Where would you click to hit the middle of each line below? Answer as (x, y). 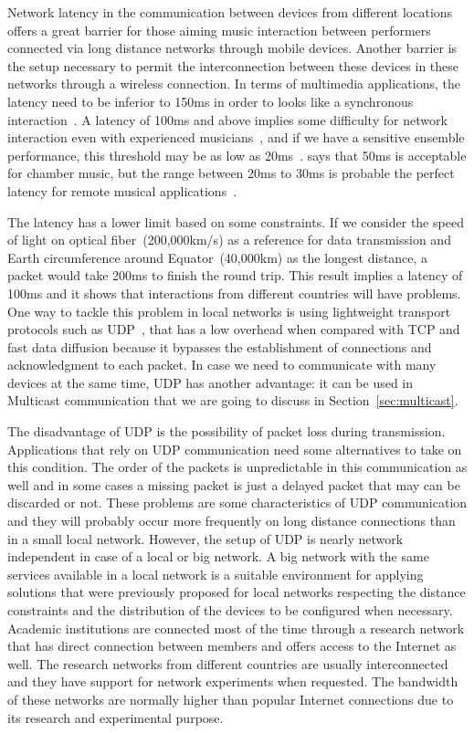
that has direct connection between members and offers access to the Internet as (232, 646)
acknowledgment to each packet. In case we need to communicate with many (222, 365)
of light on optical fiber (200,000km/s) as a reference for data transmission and (229, 240)
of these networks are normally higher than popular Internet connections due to (231, 699)
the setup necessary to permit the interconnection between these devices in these (233, 65)
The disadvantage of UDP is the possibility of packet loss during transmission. (226, 431)
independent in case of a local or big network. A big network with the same (218, 556)
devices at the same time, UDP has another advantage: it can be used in (211, 382)
